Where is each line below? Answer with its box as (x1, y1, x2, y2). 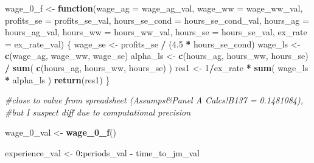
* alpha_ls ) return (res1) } (5, 73, 110, 86)
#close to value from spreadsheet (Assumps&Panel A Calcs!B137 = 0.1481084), (5, 94, 303, 106)
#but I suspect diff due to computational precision (5, 105, 191, 118)
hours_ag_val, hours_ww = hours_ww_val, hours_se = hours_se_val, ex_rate (5, 26, 307, 38)
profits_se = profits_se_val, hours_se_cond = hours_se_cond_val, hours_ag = (5, 13, 309, 26)
